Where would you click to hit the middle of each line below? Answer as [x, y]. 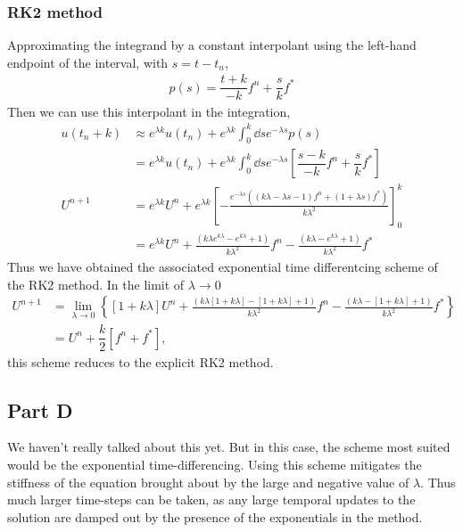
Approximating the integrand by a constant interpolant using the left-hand [212, 45]
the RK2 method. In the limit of [96, 284]
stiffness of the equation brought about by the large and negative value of [208, 482]
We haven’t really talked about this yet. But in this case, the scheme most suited [229, 447]
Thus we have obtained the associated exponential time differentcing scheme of [223, 266]
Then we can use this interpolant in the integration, [149, 111]
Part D [40, 409]
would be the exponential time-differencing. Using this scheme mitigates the [215, 464]
